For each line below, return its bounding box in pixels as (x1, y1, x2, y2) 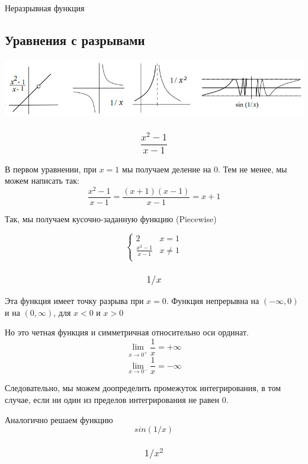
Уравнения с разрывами (5, 30, 145, 49)
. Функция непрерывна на (166, 295, 259, 307)
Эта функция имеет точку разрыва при (5, 295, 144, 307)
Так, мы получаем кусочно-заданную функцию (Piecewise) (5, 212, 217, 225)
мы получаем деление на (122, 162, 211, 175)
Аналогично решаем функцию (5, 413, 113, 425)
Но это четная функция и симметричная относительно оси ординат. (5, 326, 249, 338)
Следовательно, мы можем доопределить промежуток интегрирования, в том (5, 382, 281, 394)
